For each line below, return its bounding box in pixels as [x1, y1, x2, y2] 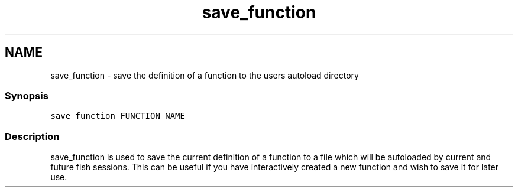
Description [5, 130, 60, 142]
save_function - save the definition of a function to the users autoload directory [50, 70, 359, 80]
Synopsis [5, 89, 48, 102]
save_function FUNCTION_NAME [50, 111, 185, 121]
